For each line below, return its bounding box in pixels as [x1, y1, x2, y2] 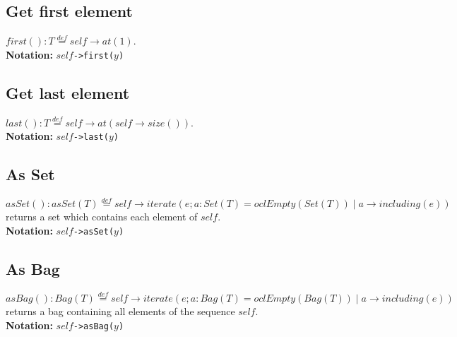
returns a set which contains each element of [6, 209, 198, 224]
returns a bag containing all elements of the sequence [6, 304, 235, 318]
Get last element [6, 81, 130, 103]
